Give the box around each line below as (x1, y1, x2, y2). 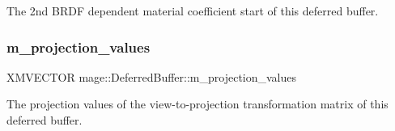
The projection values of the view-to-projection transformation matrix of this (6, 95, 389, 112)
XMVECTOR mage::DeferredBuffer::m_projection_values (6, 68, 297, 85)
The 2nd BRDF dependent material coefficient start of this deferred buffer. (6, 2, 379, 19)
